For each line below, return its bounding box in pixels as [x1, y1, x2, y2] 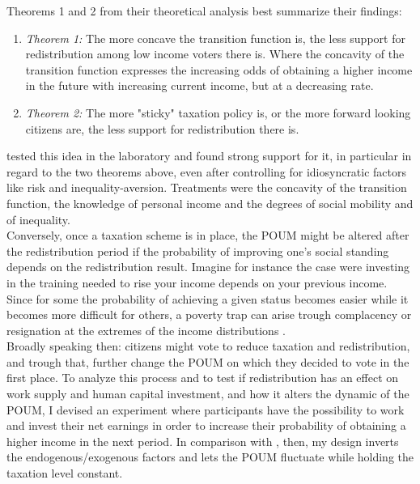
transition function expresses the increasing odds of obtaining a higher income [25, 61, 413, 78]
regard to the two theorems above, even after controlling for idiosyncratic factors [6, 163, 407, 180]
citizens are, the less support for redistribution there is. [25, 120, 299, 137]
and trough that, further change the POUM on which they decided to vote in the [6, 353, 409, 370]
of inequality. [6, 210, 70, 227]
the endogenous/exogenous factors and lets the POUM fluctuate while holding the [6, 448, 414, 465]
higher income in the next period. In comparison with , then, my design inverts [6, 432, 399, 449]
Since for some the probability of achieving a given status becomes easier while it [6, 290, 409, 307]
